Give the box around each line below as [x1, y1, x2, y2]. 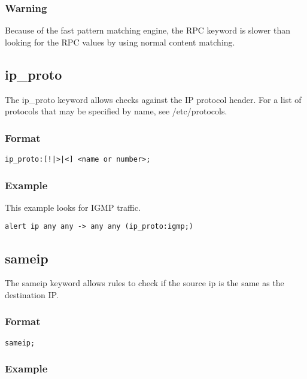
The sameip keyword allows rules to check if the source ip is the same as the [5, 277, 284, 289]
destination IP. [5, 288, 59, 301]
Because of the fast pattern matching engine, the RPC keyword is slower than [5, 24, 290, 37]
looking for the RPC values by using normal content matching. [5, 35, 235, 48]
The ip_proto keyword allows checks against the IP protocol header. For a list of [5, 93, 302, 105]
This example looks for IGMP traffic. [5, 201, 141, 213]
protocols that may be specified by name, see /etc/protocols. [5, 105, 227, 117]
